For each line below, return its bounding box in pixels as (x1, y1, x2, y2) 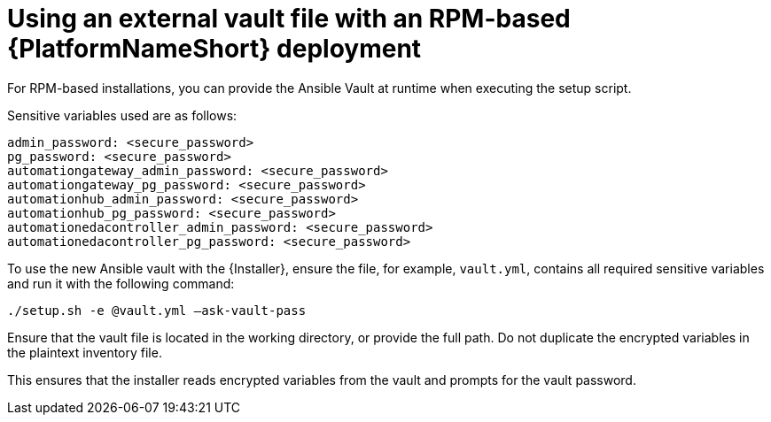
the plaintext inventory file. (7, 344, 162, 360)
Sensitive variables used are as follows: (7, 107, 238, 123)
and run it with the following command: (7, 275, 235, 291)
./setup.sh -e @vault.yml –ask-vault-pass (7, 303, 307, 318)
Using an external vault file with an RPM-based (7, 4, 571, 34)
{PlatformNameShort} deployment (7, 34, 422, 64)
